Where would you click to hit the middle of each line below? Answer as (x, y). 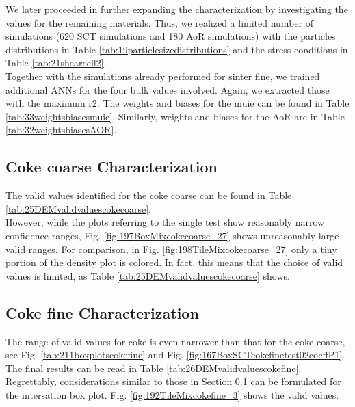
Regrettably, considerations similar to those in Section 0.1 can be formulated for (173, 381)
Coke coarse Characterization (112, 167)
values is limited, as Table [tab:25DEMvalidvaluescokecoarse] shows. (148, 275)
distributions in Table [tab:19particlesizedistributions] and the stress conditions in (177, 49)
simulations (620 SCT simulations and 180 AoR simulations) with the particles (171, 36)
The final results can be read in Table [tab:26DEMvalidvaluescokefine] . (154, 368)
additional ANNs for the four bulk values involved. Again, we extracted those (168, 89)
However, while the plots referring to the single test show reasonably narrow (165, 222)
